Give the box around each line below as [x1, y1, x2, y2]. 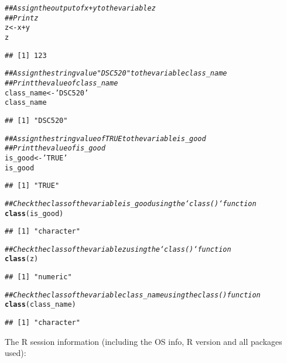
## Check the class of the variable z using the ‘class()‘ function [5, 245, 231, 254]
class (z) [5, 255, 39, 263]
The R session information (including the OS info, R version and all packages [5, 335, 282, 347]
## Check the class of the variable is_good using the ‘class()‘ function [5, 199, 257, 208]
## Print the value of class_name [5, 78, 118, 87]
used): [5, 347, 26, 359]
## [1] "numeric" [5, 273, 72, 282]
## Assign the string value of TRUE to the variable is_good [5, 134, 206, 143]
